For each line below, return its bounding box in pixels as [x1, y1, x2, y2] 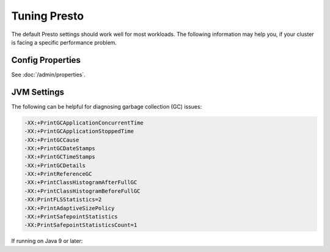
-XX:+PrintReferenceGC [24, 171, 92, 178]
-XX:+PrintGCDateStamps [24, 145, 96, 152]
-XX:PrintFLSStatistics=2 [24, 196, 102, 203]
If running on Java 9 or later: [11, 237, 83, 245]
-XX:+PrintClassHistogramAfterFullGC [24, 179, 137, 186]
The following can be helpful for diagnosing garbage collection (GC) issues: [11, 103, 202, 110]
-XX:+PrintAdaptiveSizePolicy [24, 204, 115, 212]
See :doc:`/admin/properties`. [11, 71, 86, 78]
